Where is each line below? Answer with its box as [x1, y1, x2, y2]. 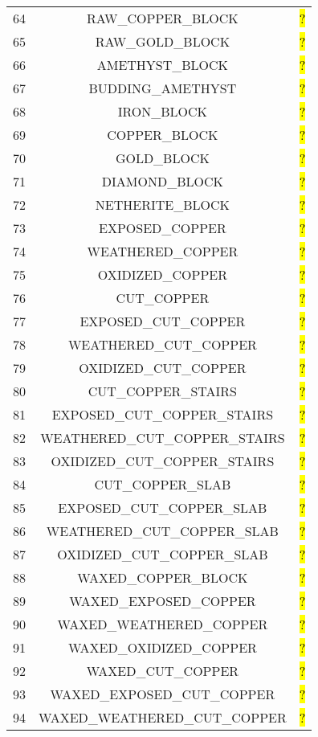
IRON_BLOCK [117, 102, 208, 121]
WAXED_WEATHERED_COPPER [57, 615, 268, 633]
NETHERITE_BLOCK [95, 195, 230, 214]
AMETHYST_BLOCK [96, 55, 229, 74]
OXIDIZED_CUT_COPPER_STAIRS [51, 452, 275, 470]
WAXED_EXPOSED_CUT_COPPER [50, 685, 275, 703]
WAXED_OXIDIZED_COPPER [67, 638, 257, 657]
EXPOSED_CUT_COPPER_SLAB [58, 498, 267, 517]
